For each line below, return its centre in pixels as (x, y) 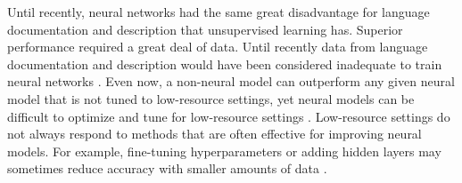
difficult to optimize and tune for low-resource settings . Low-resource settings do (229, 116)
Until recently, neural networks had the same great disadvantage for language (219, 12)
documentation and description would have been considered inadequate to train (225, 64)
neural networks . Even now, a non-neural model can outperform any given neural (231, 81)
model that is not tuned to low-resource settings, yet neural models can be (211, 98)
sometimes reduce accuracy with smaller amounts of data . (167, 168)
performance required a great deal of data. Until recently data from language (218, 47)
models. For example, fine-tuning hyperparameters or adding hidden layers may (224, 151)
